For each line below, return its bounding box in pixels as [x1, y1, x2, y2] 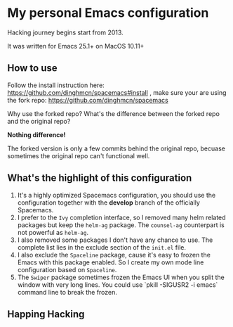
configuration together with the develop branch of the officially [17, 198, 200, 207]
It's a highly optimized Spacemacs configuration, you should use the [17, 191, 216, 199]
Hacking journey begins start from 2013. [7, 28, 124, 37]
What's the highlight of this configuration [7, 172, 192, 184]
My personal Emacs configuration [7, 5, 209, 21]
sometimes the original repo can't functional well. [7, 151, 150, 160]
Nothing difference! [7, 130, 66, 139]
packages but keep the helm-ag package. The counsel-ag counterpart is [17, 220, 225, 229]
